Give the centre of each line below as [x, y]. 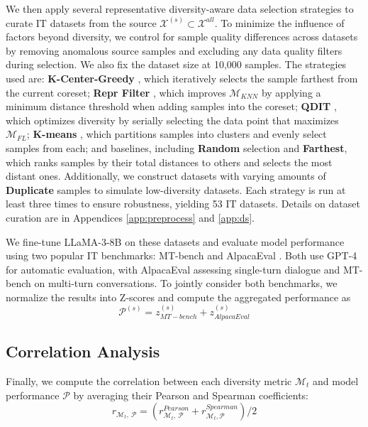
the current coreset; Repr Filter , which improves [116, 92]
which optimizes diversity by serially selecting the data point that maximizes [172, 120]
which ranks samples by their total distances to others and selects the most [169, 162]
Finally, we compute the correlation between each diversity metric [149, 380]
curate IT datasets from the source [81, 22]
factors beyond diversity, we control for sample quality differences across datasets [182, 37]
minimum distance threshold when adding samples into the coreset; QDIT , [171, 106]
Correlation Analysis [83, 351]
